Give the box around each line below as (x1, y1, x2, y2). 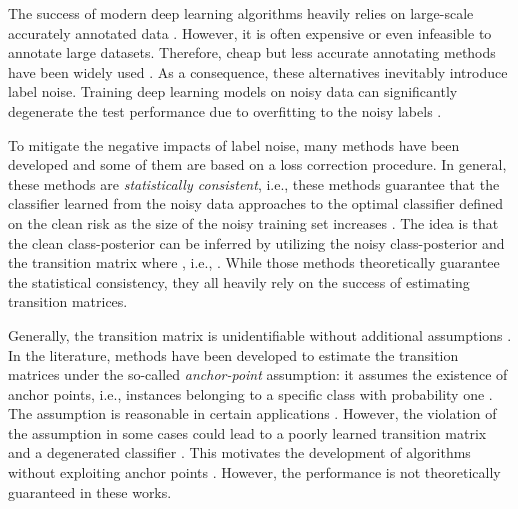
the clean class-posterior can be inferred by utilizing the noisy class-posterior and (8, 232, 505, 253)
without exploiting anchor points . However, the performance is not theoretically (8, 462, 501, 483)
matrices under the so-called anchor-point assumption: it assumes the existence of (8, 364, 508, 385)
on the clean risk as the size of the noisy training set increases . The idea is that (8, 212, 499, 233)
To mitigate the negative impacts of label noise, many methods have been (8, 134, 460, 155)
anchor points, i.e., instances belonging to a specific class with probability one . (8, 383, 493, 404)
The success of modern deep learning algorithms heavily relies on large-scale (8, 3, 474, 23)
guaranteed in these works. (8, 481, 172, 502)
